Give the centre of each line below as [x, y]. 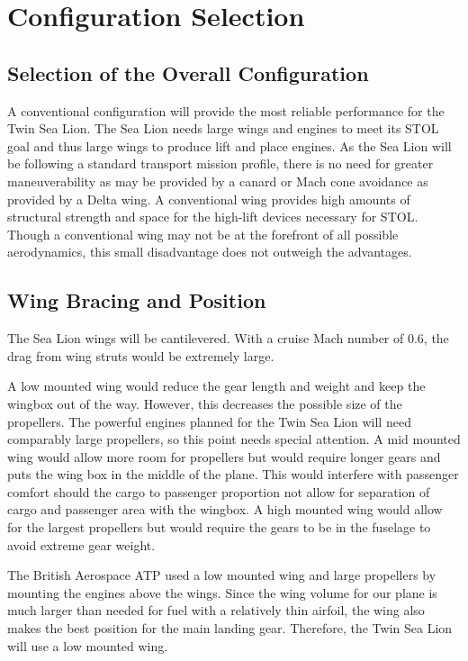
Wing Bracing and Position [137, 300]
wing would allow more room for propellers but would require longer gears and [224, 456]
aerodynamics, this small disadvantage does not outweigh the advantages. [210, 252]
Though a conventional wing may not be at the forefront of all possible [203, 234]
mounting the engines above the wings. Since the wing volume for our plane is [222, 592]
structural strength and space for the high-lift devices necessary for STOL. [213, 217]
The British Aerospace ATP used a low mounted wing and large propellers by [222, 575]
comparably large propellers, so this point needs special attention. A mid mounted [234, 439]
